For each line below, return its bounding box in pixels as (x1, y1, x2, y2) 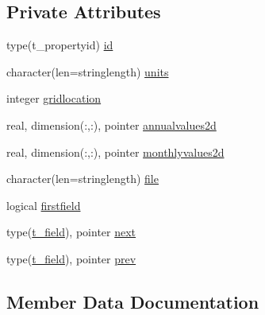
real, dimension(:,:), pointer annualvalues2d (6, 116, 217, 133)
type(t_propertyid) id (6, 37, 113, 53)
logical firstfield (6, 196, 81, 213)
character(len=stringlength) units (6, 63, 169, 80)
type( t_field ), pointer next (6, 224, 136, 240)
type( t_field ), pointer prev (6, 250, 136, 266)
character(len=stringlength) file (6, 170, 159, 187)
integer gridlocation (6, 90, 102, 107)
